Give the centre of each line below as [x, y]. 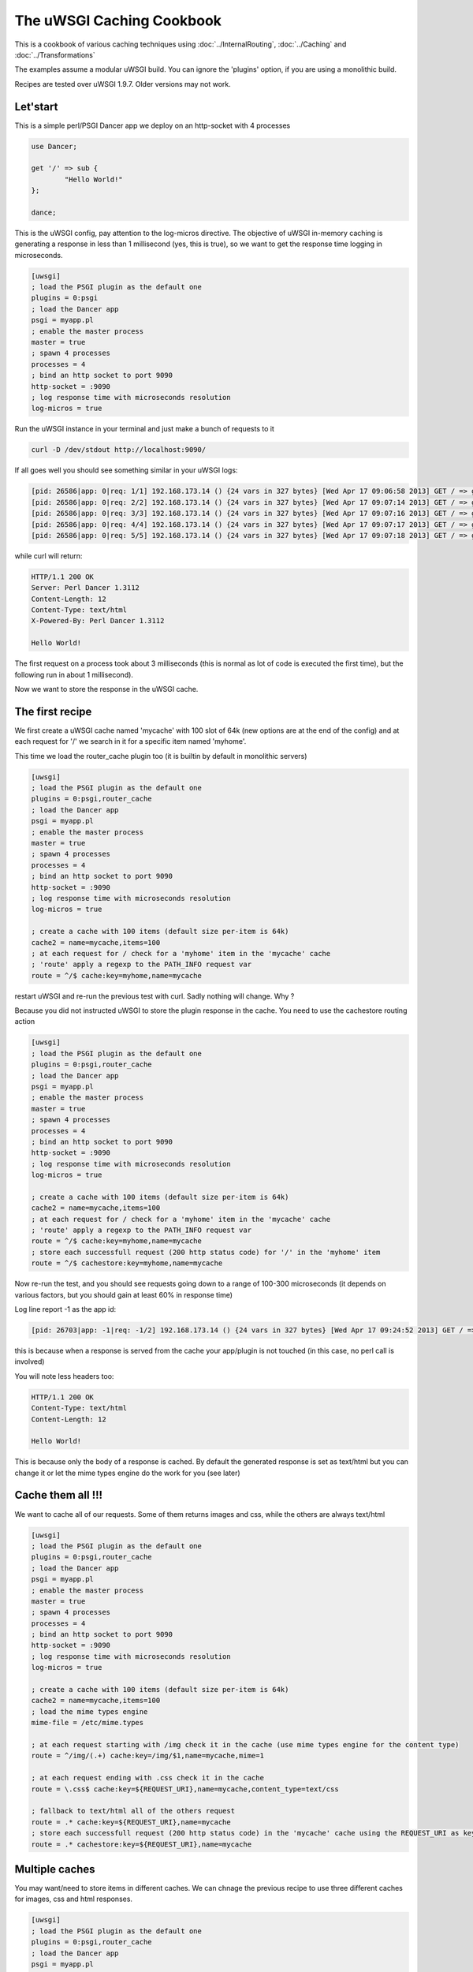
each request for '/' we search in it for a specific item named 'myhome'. [130, 741]
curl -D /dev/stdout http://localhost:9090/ [119, 450]
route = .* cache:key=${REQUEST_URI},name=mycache [131, 1822]
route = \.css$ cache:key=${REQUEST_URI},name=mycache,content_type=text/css [185, 1789]
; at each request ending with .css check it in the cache [147, 1778]
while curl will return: [48, 555]
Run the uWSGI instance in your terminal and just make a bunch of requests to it [145, 429]
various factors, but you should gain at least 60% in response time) [123, 1294]
